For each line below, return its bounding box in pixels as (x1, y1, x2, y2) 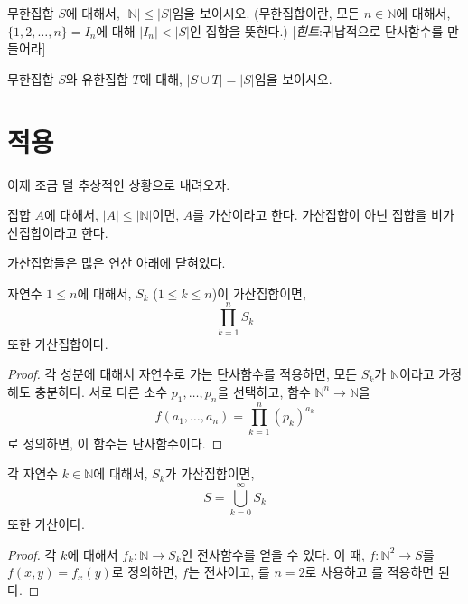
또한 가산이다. (7, 514, 85, 533)
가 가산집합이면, (164, 464, 255, 483)
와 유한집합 (65, 69, 128, 88)
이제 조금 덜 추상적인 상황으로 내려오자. (7, 175, 230, 193)
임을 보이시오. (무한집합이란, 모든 (172, 4, 360, 22)
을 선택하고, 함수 (217, 382, 311, 401)
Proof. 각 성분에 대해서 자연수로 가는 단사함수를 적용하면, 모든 (7, 364, 358, 383)
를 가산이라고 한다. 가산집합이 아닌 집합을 (192, 205, 427, 224)
